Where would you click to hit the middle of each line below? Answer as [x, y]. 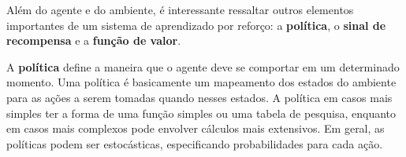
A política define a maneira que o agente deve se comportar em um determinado [203, 66]
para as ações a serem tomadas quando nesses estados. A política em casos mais [199, 97]
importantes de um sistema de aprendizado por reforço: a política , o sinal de [196, 25]
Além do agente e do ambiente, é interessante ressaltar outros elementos [180, 9]
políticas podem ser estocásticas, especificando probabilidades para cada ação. [195, 143]
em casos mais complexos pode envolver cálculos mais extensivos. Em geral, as [196, 128]
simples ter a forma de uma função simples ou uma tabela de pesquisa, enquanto [201, 113]
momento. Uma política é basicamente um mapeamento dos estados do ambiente [201, 82]
